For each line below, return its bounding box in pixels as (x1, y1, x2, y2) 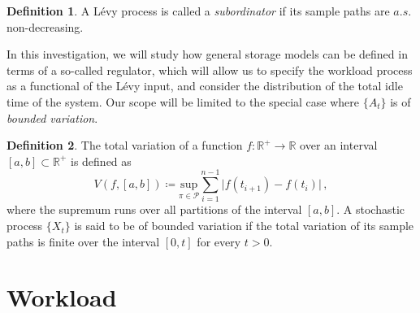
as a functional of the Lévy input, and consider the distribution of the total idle (6, 77, 403, 94)
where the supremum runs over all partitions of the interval (6, 201, 302, 218)
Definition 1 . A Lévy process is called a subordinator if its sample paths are (6, 2, 390, 19)
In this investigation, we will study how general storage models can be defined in (6, 46, 408, 63)
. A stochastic (336, 201, 405, 218)
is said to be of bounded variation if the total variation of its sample (74, 217, 414, 234)
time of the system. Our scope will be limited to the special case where (6, 93, 359, 110)
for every (197, 233, 241, 250)
